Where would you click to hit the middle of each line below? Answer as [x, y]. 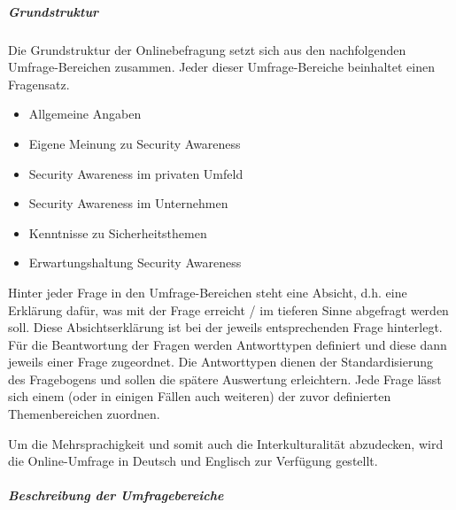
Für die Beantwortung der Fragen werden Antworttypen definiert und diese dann [228, 344]
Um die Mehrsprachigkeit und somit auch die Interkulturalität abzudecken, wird [226, 443]
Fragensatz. [39, 84]
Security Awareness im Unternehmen [128, 203]
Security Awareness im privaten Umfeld [136, 173]
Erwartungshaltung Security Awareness [135, 263]
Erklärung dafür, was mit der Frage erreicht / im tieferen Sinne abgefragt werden [228, 309]
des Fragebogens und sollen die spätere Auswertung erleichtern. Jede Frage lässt [225, 379]
